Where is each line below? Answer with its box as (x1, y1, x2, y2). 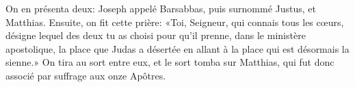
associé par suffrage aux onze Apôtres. (5, 68, 166, 82)
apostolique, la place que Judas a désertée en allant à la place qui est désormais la (5, 41, 350, 55)
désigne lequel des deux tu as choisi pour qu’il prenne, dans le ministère (5, 28, 306, 42)
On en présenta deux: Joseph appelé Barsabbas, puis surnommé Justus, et (5, 1, 316, 15)
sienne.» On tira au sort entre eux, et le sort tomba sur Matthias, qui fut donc (5, 55, 334, 69)
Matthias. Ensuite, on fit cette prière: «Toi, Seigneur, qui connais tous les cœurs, (5, 14, 344, 29)
